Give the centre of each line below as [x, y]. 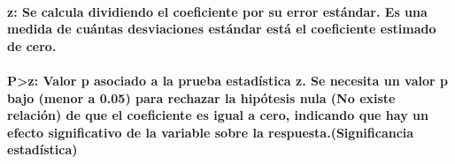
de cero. [32, 45]
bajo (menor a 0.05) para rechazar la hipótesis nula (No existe [201, 97]
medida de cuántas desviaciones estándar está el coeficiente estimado [222, 29]
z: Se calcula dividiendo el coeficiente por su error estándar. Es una [217, 11]
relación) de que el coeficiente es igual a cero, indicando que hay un [218, 115]
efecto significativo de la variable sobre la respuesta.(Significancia [211, 132]
